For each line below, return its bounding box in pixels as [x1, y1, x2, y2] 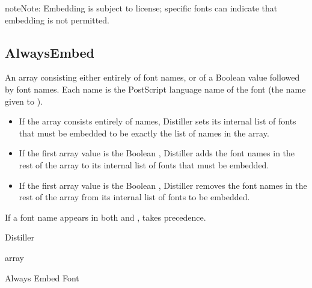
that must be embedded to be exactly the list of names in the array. [19, 126, 269, 139]
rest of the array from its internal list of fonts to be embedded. [19, 191, 250, 203]
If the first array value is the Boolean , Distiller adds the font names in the [19, 147, 295, 159]
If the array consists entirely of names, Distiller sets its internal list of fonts [19, 115, 296, 127]
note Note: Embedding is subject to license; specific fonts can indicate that [5, 2, 278, 14]
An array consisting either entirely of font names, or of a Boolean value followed [5, 71, 300, 84]
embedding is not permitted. [5, 13, 109, 26]
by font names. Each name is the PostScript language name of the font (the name [5, 82, 306, 95]
